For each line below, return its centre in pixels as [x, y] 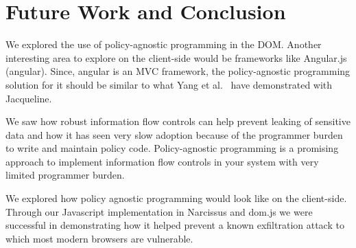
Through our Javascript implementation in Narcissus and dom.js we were [159, 211]
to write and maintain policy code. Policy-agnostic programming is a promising [172, 148]
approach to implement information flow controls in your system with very [162, 161]
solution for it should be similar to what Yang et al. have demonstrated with [169, 84]
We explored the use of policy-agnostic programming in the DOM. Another [164, 44]
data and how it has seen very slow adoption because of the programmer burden [174, 134]
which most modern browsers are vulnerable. [99, 238]
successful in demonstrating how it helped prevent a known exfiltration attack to [175, 225]
